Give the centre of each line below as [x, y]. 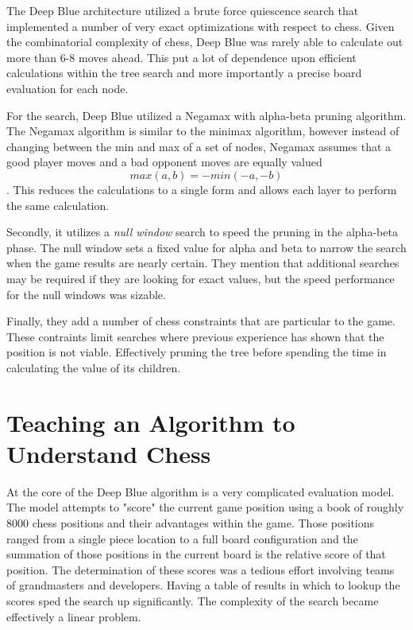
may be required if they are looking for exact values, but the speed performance [201, 278]
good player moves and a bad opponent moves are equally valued [164, 162]
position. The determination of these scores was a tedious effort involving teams [201, 569]
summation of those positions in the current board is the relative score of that [196, 554]
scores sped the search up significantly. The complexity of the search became [193, 600]
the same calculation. [58, 205]
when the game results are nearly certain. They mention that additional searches [203, 263]
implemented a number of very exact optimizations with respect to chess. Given [201, 26]
